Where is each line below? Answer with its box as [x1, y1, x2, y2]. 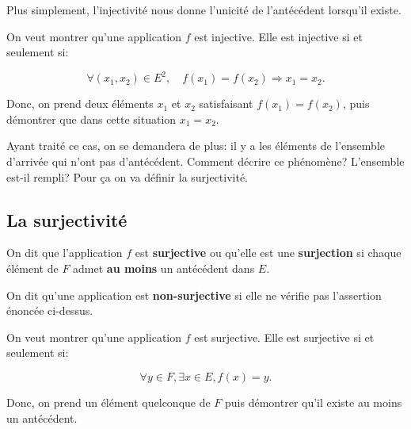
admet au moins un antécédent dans [73, 260, 255, 277]
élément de [6, 260, 59, 277]
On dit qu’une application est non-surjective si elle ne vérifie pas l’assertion [6, 286, 382, 303]
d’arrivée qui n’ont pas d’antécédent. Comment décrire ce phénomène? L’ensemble [6, 153, 405, 170]
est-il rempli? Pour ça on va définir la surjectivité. [6, 168, 249, 185]
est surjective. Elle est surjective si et [194, 328, 375, 345]
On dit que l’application [6, 244, 123, 261]
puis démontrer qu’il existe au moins [225, 394, 402, 411]
